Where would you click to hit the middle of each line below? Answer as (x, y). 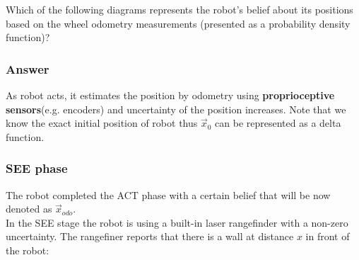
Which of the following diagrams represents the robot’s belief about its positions (179, 9)
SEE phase (37, 168)
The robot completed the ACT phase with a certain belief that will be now (168, 194)
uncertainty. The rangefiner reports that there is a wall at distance (150, 236)
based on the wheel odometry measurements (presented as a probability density (178, 23)
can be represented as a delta (278, 123)
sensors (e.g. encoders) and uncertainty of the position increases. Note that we (176, 109)
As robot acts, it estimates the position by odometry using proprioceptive (170, 95)
